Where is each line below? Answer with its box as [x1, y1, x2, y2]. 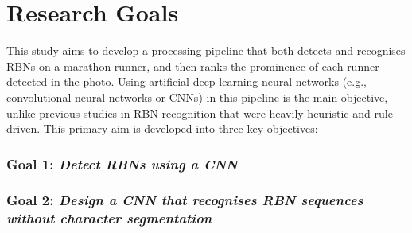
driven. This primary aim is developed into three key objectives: [6, 120, 318, 137]
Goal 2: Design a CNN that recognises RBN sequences [6, 190, 363, 210]
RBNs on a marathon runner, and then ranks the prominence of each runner [6, 57, 379, 74]
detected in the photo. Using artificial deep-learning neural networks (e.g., [6, 73, 367, 90]
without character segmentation [6, 208, 212, 228]
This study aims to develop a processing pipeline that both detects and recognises [6, 42, 406, 59]
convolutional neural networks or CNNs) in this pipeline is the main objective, [6, 88, 388, 105]
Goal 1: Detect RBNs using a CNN [6, 153, 238, 173]
